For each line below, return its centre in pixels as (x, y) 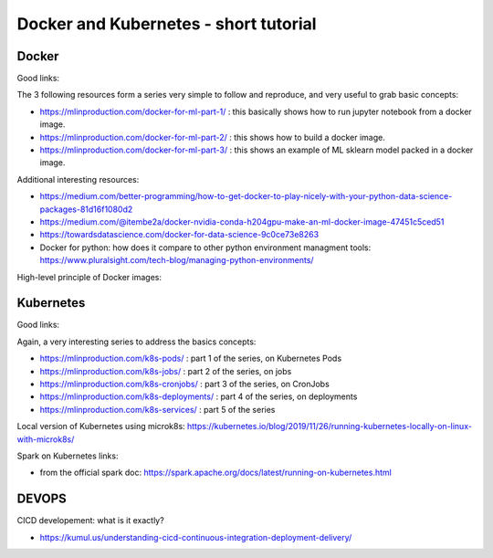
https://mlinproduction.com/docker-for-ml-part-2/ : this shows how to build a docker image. (212, 137)
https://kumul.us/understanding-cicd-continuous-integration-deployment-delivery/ (196, 537)
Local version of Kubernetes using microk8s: (101, 426)
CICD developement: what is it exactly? (90, 521)
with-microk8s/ (46, 439)
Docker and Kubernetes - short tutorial (167, 24)
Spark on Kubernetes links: (68, 456)
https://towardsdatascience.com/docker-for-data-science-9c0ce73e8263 (179, 235)
